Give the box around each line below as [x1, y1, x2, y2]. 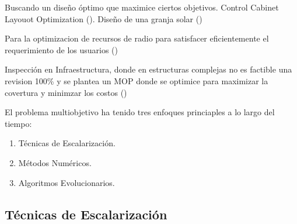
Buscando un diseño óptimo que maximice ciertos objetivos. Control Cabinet [5, 1, 279, 13]
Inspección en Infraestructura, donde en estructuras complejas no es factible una [5, 63, 292, 75]
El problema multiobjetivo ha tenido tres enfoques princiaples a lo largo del [5, 106, 275, 118]
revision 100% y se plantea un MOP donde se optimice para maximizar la [5, 74, 268, 87]
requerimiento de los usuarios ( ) [5, 43, 118, 56]
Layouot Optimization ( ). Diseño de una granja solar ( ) [5, 12, 202, 25]
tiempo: [5, 117, 32, 129]
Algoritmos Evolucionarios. [18, 176, 115, 188]
